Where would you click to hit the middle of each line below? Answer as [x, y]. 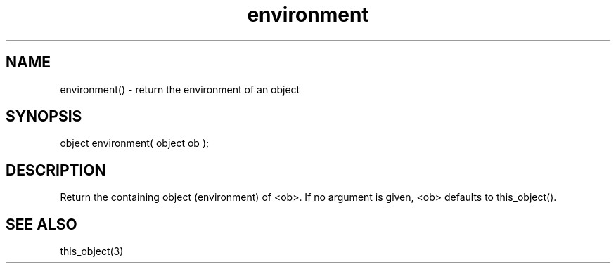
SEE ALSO [41, 224]
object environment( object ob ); [135, 143]
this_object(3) [92, 251]
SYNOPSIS [44, 117]
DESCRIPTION [56, 170]
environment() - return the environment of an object [180, 89]
